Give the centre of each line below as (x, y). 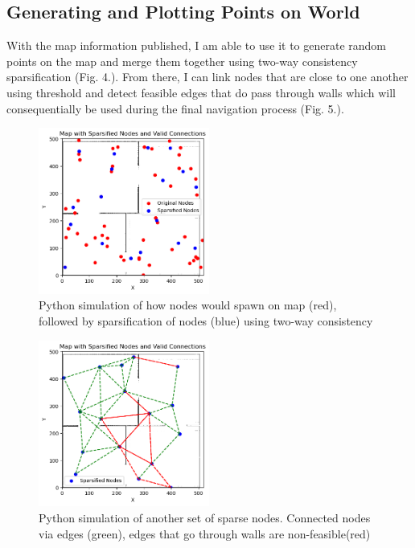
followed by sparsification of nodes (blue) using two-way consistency (206, 321)
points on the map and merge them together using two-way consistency (182, 61)
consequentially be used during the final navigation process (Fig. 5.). (175, 108)
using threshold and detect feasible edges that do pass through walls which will (201, 92)
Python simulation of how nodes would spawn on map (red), (188, 305)
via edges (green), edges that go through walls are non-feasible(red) (205, 533)
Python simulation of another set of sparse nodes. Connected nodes (205, 517)
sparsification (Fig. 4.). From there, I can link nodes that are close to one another (207, 77)
